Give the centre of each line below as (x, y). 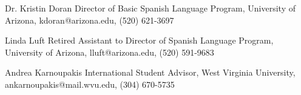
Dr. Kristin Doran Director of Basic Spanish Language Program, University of (150, 8)
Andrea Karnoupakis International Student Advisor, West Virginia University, (150, 72)
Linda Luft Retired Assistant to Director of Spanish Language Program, (139, 40)
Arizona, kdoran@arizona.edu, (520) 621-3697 (90, 20)
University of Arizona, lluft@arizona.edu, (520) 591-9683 (110, 52)
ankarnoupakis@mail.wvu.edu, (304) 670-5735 (90, 84)
